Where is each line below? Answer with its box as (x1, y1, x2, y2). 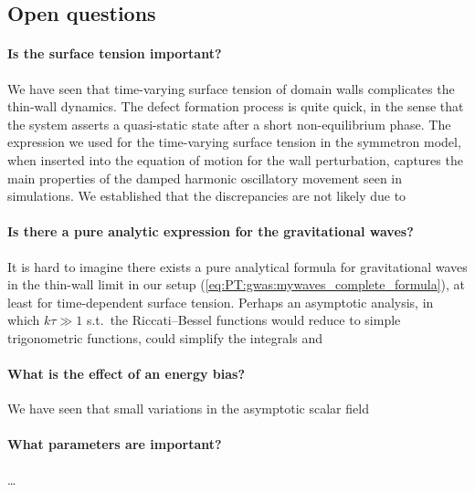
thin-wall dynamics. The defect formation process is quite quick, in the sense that (7, 97, 464, 116)
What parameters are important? (7, 434, 222, 454)
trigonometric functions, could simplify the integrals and (7, 328, 322, 347)
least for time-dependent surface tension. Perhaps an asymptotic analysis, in (7, 292, 434, 311)
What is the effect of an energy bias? (7, 364, 245, 383)
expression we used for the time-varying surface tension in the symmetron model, (7, 132, 461, 152)
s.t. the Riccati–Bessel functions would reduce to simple (86, 310, 401, 330)
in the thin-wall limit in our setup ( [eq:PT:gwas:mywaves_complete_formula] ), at (7, 275, 466, 294)
